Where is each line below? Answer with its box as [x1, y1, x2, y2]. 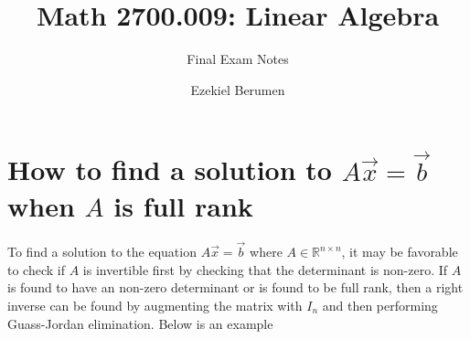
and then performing [322, 295, 438, 314]
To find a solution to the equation [7, 242, 197, 261]
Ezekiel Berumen [190, 79, 285, 99]
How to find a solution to [7, 151, 332, 188]
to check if [7, 260, 65, 279]
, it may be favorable [341, 242, 458, 261]
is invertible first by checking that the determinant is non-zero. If [82, 260, 448, 279]
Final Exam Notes [187, 49, 289, 69]
